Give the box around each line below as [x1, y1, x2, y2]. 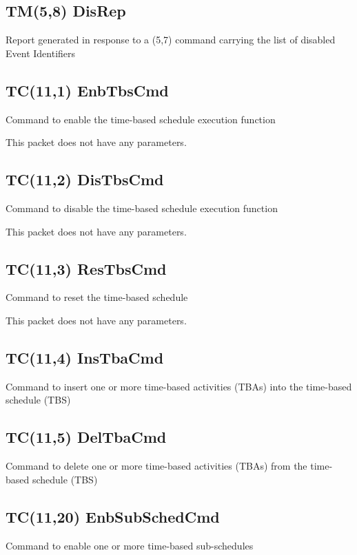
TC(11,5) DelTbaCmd [6, 426, 167, 448]
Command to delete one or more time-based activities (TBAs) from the [6, 459, 307, 473]
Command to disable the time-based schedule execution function [6, 200, 278, 215]
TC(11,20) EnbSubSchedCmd [6, 505, 220, 527]
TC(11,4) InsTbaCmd [6, 346, 164, 368]
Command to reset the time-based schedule [6, 290, 188, 304]
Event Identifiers [6, 45, 76, 60]
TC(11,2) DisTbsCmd [6, 169, 164, 190]
